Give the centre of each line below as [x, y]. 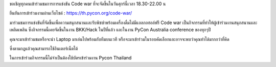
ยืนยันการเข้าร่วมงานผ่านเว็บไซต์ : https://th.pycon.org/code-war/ [71, 13]
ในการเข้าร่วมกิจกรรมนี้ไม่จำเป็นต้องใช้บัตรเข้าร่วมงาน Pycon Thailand [71, 58]
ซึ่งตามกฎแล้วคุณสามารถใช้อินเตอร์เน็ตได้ [44, 48]
